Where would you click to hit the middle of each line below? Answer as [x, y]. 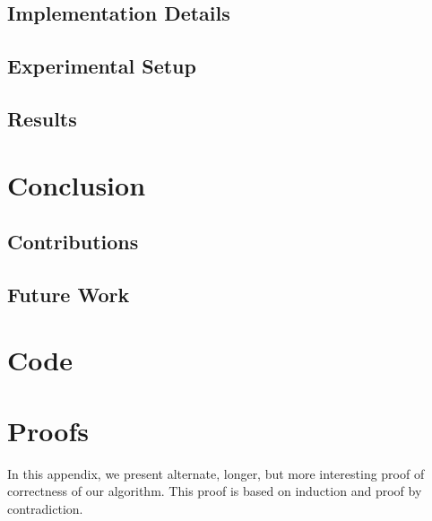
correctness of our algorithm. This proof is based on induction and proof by [215, 491]
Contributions [73, 242]
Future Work [69, 294]
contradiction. [45, 508]
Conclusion [77, 184]
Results [42, 118]
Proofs [48, 430]
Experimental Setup [102, 66]
